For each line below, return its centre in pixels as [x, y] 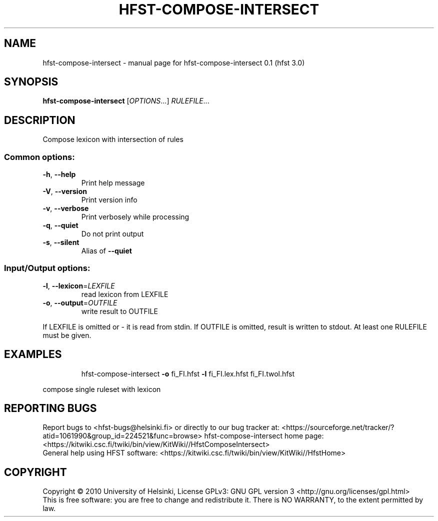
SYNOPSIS [31, 82]
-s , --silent [61, 242]
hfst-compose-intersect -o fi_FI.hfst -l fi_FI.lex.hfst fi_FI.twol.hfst [188, 373]
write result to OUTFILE [119, 311]
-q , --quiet [60, 225]
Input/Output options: [47, 268]
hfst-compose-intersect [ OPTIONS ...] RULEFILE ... [126, 101]
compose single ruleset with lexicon [102, 389]
